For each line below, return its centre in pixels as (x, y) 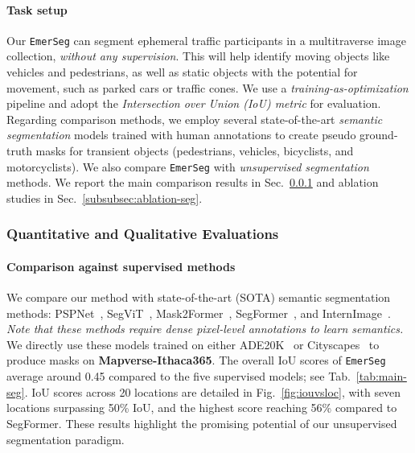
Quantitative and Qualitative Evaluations (143, 234)
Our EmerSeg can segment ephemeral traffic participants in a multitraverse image (206, 40)
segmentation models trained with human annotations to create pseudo (181, 135)
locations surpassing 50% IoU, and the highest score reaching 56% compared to (202, 408)
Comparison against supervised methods (121, 266)
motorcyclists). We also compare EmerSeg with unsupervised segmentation (188, 166)
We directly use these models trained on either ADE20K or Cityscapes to (193, 344)
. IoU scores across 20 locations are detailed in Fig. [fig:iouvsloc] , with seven (213, 391)
